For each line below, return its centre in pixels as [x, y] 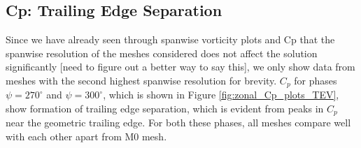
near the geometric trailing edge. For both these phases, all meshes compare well [178, 123]
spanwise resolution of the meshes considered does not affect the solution [162, 53]
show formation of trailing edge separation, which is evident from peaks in [165, 109]
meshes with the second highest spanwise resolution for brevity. [141, 80]
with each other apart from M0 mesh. [86, 136]
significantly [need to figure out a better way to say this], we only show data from [180, 67]
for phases [316, 80]
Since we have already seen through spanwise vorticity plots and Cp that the [170, 39]
